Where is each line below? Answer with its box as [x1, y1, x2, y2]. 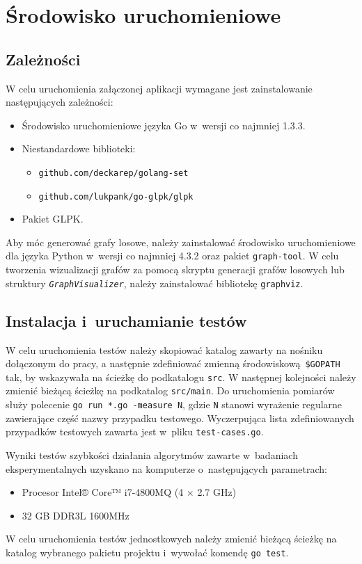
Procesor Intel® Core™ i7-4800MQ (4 [22, 485, 184, 499]
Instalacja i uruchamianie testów [6, 309, 247, 331]
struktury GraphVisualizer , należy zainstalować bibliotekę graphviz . [6, 275, 304, 290]
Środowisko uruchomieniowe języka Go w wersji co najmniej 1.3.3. [22, 118, 306, 132]
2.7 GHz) [197, 485, 237, 499]
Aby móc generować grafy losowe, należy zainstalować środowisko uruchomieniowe [6, 234, 356, 249]
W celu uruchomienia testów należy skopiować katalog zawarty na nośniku [6, 342, 323, 357]
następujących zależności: [6, 95, 113, 109]
